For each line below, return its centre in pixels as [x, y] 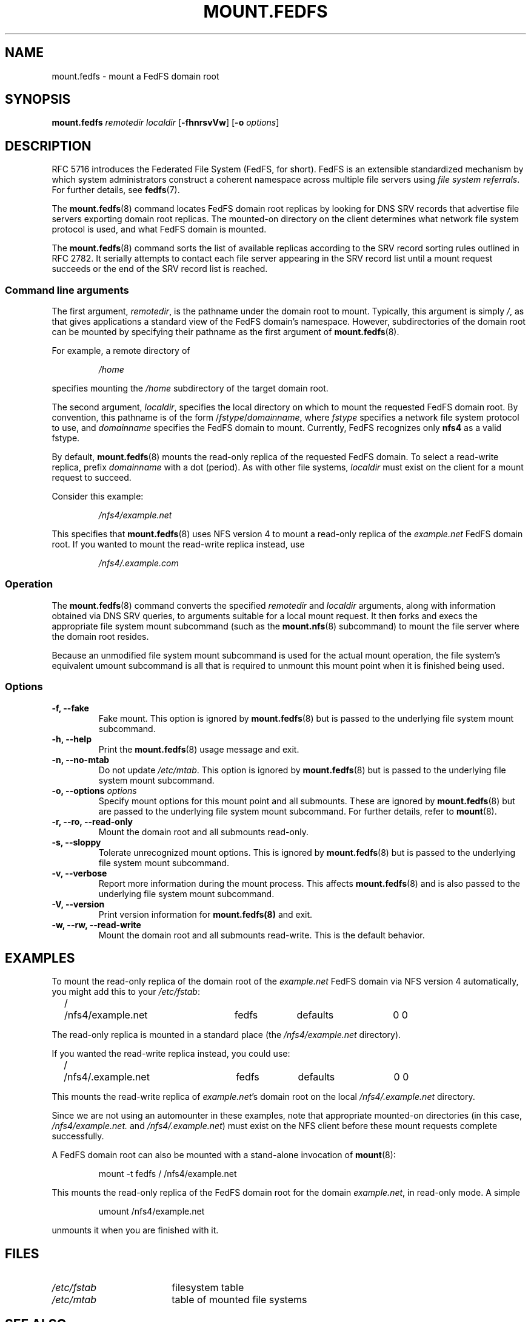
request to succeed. [92, 478]
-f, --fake [70, 708]
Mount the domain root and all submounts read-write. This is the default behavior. [262, 935]
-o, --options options [94, 790]
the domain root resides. [100, 636]
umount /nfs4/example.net [152, 1212]
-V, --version [78, 904]
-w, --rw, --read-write [96, 924]
